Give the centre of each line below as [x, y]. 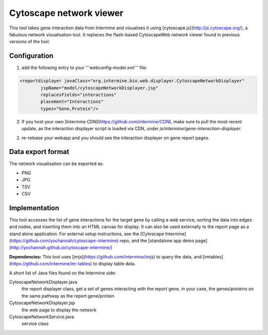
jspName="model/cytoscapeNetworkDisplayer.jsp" [100, 88]
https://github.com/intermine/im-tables [51, 264]
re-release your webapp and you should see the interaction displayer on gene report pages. [115, 138]
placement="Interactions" [72, 102]
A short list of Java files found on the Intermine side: [63, 273]
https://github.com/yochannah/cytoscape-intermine [64, 241]
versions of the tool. [30, 42]
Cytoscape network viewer [66, 13]
